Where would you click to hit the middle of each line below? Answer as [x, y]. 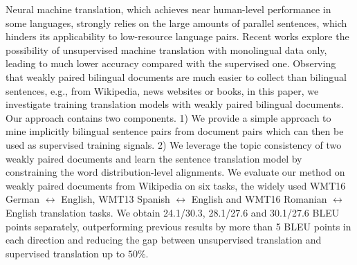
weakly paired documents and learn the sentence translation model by [154, 158]
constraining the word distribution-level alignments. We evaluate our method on [175, 172]
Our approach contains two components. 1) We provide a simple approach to [168, 117]
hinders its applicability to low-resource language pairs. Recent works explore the [177, 36]
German [23, 199]
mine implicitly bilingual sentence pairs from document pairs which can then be [175, 131]
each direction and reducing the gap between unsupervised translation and [164, 240]
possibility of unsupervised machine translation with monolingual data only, [166, 49]
